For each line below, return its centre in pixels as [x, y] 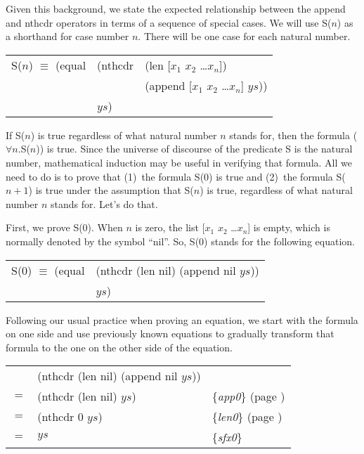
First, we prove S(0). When [64, 227]
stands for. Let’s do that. [104, 203]
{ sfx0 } [227, 437]
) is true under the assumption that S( [111, 190]
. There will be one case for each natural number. [244, 36]
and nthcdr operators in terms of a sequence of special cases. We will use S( [169, 22]
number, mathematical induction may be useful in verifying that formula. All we [179, 162]
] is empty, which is [289, 227]
